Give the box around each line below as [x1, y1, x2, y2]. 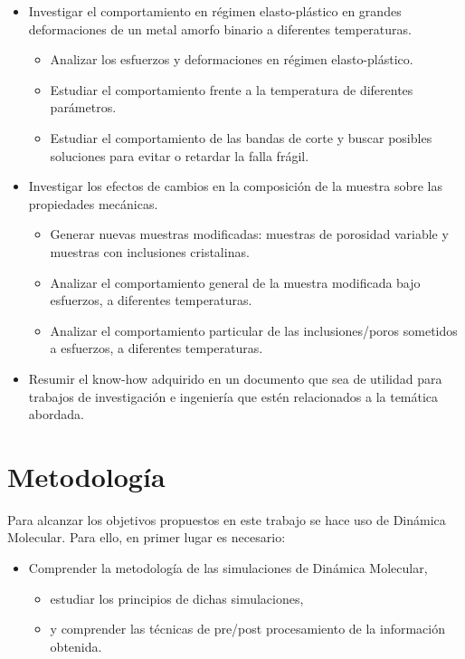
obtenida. [50, 636, 102, 655]
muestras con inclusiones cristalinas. [50, 242, 250, 261]
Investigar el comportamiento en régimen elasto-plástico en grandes [28, 2, 402, 20]
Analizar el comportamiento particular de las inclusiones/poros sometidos [50, 320, 458, 339]
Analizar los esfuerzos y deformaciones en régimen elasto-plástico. [50, 50, 413, 69]
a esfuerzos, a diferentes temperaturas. [50, 339, 263, 358]
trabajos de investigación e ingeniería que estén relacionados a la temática [28, 387, 439, 406]
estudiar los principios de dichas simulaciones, [50, 588, 304, 607]
